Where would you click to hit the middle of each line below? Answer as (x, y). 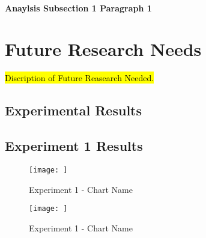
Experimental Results (73, 110)
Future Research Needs (103, 49)
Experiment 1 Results (74, 146)
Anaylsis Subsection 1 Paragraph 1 (78, 8)
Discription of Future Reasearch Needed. (80, 78)
